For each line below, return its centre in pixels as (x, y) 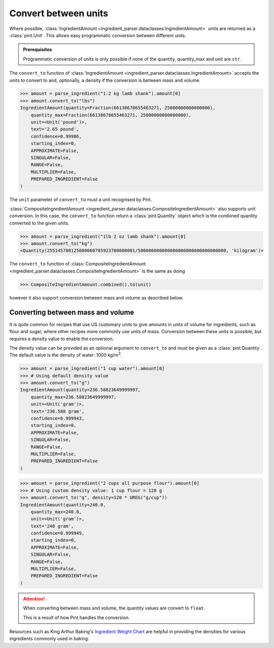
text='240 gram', (52, 526)
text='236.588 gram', (58, 411)
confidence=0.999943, (58, 419)
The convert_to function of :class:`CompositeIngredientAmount (78, 264)
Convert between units (59, 13)
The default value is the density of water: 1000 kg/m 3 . (66, 355)
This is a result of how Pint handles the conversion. (76, 617)
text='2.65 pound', (55, 129)
